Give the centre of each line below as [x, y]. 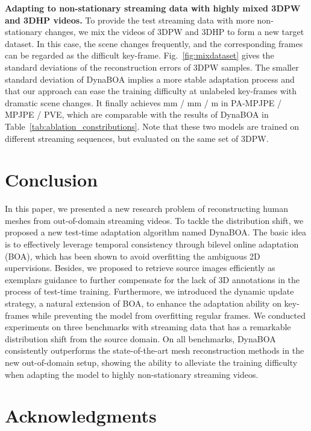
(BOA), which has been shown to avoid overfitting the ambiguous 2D [133, 256]
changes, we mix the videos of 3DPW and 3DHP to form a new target [174, 32]
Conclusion [52, 180]
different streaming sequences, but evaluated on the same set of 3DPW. [137, 138]
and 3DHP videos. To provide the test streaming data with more [130, 20]
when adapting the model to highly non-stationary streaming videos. [132, 374]
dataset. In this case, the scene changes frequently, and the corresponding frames [154, 43]
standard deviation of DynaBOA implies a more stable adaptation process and [150, 79]
